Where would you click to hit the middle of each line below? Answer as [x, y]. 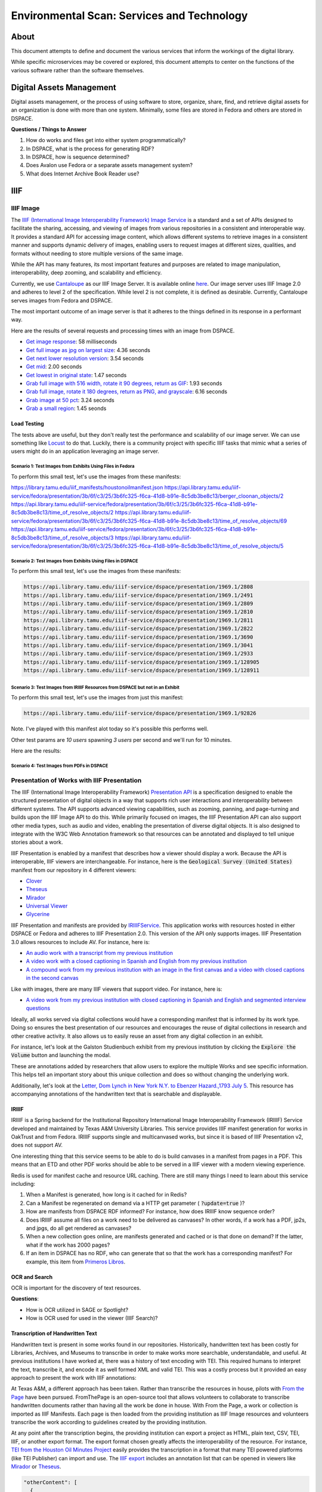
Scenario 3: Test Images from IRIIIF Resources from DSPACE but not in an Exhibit [95, 687]
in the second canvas [52, 978]
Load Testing [27, 424]
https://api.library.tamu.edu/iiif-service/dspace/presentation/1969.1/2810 [138, 612]
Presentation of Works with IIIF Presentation [76, 780]
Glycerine [38, 914]
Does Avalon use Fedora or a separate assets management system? [109, 165]
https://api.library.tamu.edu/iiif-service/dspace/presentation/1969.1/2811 [138, 620]
